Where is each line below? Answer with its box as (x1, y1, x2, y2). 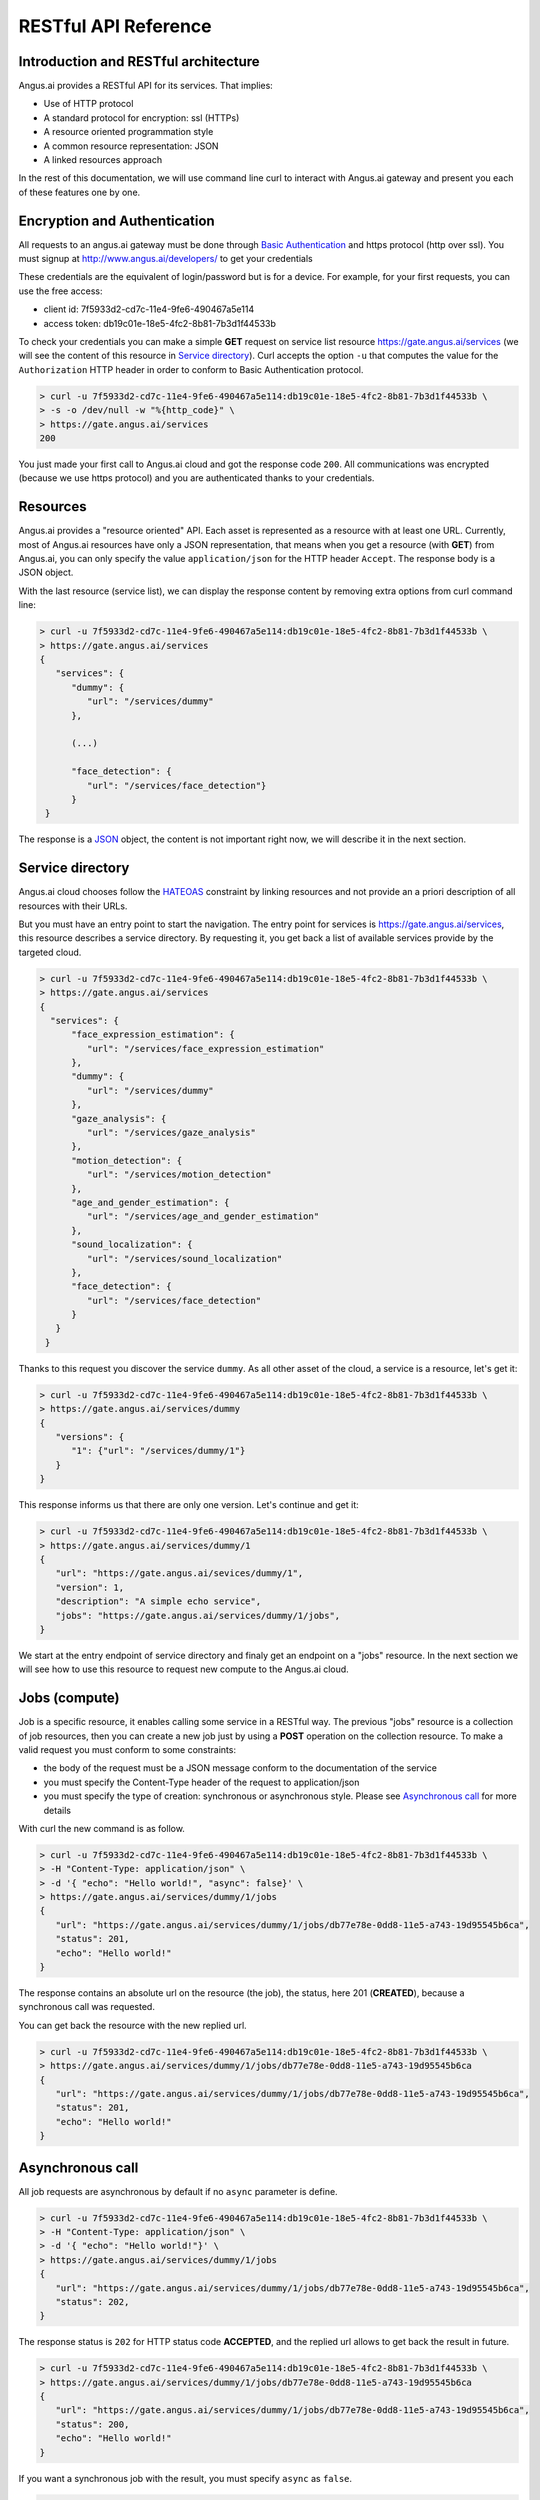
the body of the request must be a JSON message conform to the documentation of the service (43, 1762, 438, 1774)
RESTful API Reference (18, 15, 212, 37)
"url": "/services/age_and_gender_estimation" (86, 1211, 320, 1222)
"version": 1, (55, 1581, 125, 1593)
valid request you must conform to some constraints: (18, 1743, 237, 1755)
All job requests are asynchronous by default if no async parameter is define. (18, 2185, 339, 2197)
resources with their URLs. (18, 900, 128, 912)
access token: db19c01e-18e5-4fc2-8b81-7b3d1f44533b (43, 317, 277, 329)
